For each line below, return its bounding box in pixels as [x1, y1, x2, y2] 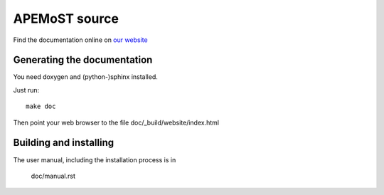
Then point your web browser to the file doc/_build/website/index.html [13, 118, 220, 127]
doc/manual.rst [31, 172, 76, 180]
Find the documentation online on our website [13, 36, 149, 44]
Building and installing [13, 137, 114, 149]
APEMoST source [13, 11, 119, 26]
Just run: [13, 85, 40, 94]
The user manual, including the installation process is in [13, 155, 176, 164]
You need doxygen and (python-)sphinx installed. [13, 73, 158, 81]
